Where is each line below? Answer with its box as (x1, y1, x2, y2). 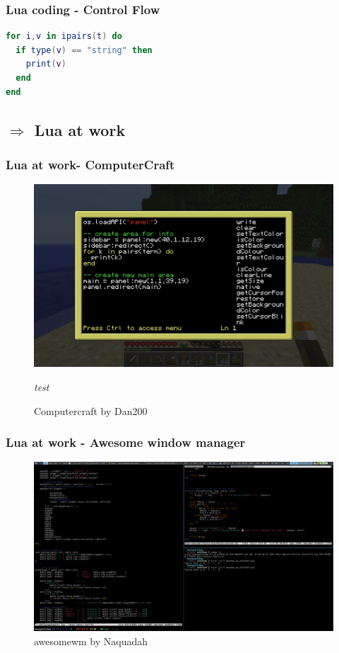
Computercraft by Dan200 (34, 403, 148, 418)
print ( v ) (25, 59, 66, 69)
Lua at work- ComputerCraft (6, 155, 175, 173)
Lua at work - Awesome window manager (6, 433, 246, 451)
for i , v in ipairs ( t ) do (6, 31, 122, 42)
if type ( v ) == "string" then (16, 45, 153, 55)
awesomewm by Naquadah (34, 633, 148, 648)
